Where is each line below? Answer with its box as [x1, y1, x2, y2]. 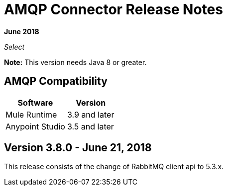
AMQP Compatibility [4, 75, 108, 88]
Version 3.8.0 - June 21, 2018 [4, 141, 152, 154]
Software [17, 97, 53, 108]
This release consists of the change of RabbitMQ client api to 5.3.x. [4, 162, 224, 171]
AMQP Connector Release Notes [4, 1, 223, 18]
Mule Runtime [5, 109, 57, 120]
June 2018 [4, 27, 39, 36]
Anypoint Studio [5, 121, 65, 131]
